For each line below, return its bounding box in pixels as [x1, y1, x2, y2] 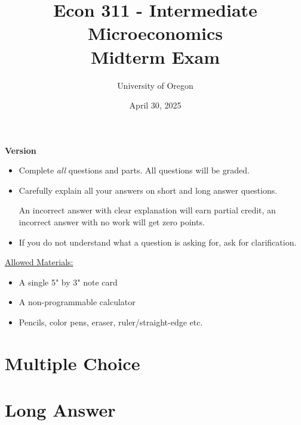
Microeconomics [87, 21, 223, 45]
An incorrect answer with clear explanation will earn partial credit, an [19, 204, 276, 216]
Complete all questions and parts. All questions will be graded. [19, 164, 250, 176]
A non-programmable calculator [19, 296, 136, 308]
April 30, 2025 [129, 99, 182, 111]
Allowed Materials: [5, 256, 73, 268]
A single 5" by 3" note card [19, 275, 118, 288]
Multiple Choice [5, 350, 140, 375]
